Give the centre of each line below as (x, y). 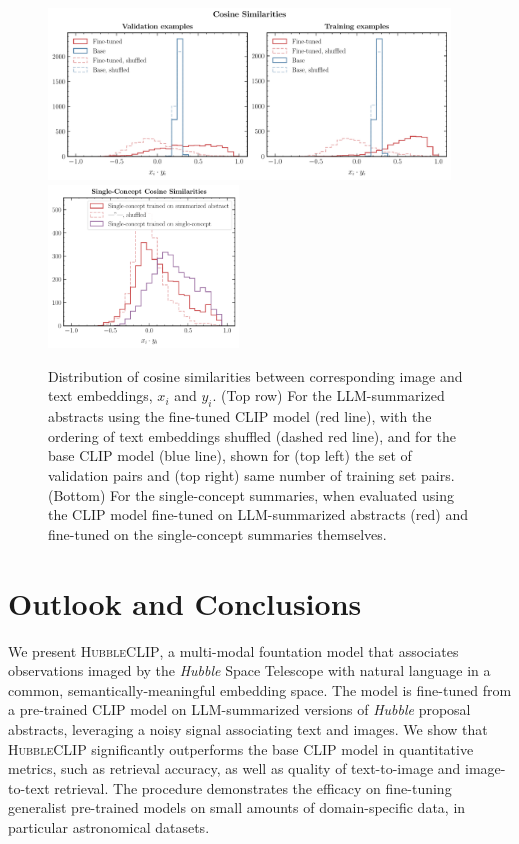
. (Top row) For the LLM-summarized (328, 395)
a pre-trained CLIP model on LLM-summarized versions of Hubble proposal (239, 709)
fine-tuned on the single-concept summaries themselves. (217, 533)
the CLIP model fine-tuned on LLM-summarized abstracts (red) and (258, 514)
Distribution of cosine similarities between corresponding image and (255, 375)
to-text (29, 787)
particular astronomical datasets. (109, 826)
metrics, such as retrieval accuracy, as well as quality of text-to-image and (234, 768)
